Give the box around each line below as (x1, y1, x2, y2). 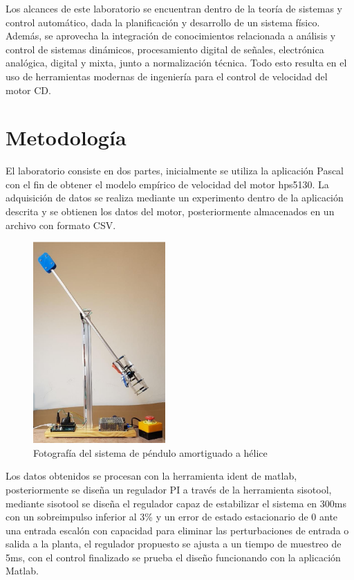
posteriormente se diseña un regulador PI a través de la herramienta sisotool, (6, 482, 332, 496)
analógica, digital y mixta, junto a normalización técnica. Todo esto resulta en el (6, 55, 347, 70)
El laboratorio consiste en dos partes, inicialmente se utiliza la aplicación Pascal (6, 163, 344, 178)
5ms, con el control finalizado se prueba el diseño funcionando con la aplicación (6, 550, 341, 564)
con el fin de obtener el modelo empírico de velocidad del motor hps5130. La (6, 176, 329, 191)
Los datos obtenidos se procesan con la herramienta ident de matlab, (6, 469, 297, 483)
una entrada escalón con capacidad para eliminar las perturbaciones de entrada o (6, 523, 349, 537)
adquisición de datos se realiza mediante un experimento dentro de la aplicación (6, 190, 344, 205)
